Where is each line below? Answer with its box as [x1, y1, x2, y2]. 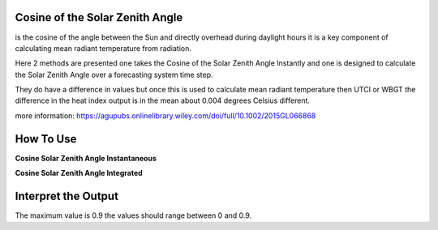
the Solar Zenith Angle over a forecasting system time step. [15, 70, 214, 79]
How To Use [15, 132, 77, 146]
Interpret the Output [15, 189, 119, 202]
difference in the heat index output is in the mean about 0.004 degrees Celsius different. [15, 96, 311, 105]
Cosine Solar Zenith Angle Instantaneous [15, 153, 157, 163]
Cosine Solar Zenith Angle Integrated [15, 168, 144, 178]
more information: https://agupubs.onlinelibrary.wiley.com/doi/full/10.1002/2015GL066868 [15, 110, 316, 121]
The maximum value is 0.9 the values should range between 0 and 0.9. [15, 211, 252, 220]
